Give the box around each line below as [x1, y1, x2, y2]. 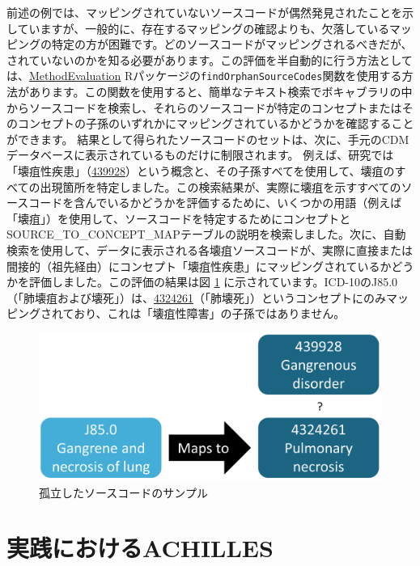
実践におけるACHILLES [6, 531, 274, 564]
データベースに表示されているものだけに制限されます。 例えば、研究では [6, 146, 394, 163]
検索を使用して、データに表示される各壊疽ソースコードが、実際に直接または [6, 241, 413, 258]
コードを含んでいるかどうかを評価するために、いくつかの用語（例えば [28, 194, 402, 211]
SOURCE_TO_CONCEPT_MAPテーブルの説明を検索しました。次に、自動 [6, 226, 406, 243]
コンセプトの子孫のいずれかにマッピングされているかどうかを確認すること [17, 115, 414, 132]
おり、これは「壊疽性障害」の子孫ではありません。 [74, 305, 346, 322]
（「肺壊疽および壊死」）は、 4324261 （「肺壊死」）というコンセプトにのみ [6, 289, 386, 306]
